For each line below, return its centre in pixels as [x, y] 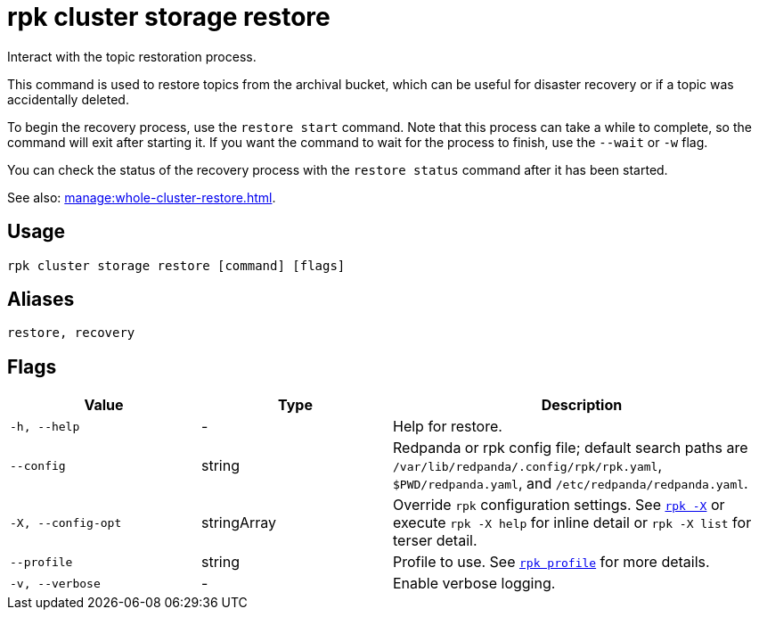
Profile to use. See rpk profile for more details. [551, 562]
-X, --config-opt [66, 522]
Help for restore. [448, 427]
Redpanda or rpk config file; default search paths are [571, 448]
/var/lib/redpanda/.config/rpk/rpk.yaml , [528, 466]
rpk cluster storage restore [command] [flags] [176, 265]
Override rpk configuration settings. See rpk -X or [559, 505]
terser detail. [435, 541]
